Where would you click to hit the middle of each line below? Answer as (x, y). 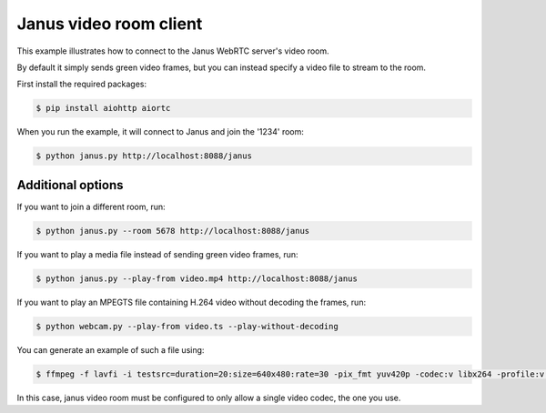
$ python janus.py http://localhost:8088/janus (144, 156)
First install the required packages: (82, 84)
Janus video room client (110, 24)
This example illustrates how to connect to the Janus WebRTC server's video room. (173, 51)
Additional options (70, 185)
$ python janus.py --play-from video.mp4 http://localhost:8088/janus (197, 278)
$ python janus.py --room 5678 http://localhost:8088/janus (173, 231)
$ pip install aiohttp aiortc (103, 108)
